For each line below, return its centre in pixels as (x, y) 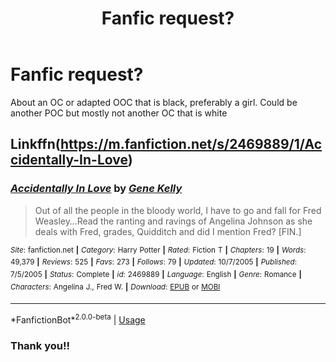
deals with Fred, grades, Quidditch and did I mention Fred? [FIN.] (168, 231)
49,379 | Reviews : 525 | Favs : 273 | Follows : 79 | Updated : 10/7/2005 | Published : (154, 262)
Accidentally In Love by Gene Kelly (96, 189)
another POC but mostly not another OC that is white (119, 113)
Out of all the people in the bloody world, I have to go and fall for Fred (178, 210)
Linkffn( (36, 144)
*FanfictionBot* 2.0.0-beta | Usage (78, 319)
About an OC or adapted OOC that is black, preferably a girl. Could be (154, 102)
